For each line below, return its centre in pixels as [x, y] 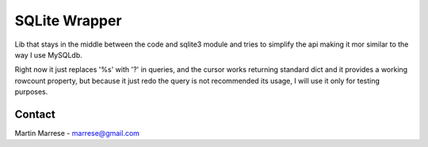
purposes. [31, 92]
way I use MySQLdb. [48, 55]
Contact [35, 114]
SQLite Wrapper [68, 21]
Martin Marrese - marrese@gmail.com [77, 134]
